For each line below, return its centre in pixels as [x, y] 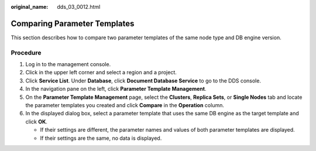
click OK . [37, 121]
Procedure [26, 53]
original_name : [30, 7]
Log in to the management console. [68, 64]
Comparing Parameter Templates [73, 23]
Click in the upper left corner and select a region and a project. [101, 73]
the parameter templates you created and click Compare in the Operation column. [125, 105]
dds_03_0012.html [79, 7]
